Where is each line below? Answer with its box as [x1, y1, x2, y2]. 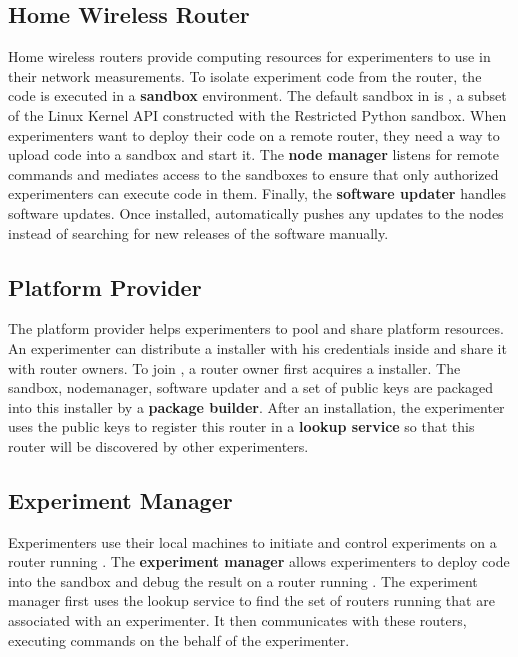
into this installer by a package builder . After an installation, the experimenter [8, 396, 505, 417]
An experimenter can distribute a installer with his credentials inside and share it [8, 337, 507, 358]
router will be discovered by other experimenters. [8, 435, 309, 456]
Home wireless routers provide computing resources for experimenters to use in [8, 46, 491, 67]
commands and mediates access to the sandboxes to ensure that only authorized [8, 163, 499, 184]
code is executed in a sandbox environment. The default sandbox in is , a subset [8, 85, 507, 106]
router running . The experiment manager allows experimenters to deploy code [8, 551, 510, 572]
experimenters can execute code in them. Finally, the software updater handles [8, 183, 507, 204]
